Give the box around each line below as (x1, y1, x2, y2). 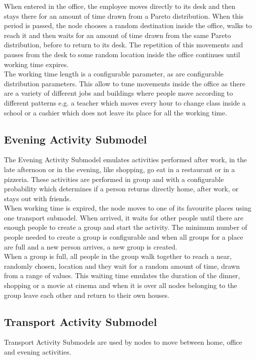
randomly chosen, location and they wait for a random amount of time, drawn (4, 260, 240, 271)
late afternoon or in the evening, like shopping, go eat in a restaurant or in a (4, 164, 235, 174)
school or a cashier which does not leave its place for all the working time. (4, 107, 227, 117)
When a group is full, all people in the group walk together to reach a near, (4, 251, 232, 261)
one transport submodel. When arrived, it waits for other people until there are (4, 212, 244, 222)
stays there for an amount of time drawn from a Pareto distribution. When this (4, 10, 244, 21)
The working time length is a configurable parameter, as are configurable (4, 69, 224, 79)
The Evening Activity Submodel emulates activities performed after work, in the (4, 154, 247, 165)
